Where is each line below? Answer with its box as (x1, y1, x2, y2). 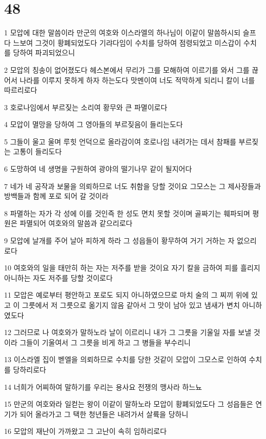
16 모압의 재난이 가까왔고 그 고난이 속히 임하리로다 (4, 426, 167, 436)
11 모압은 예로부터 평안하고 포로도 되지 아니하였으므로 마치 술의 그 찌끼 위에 (4, 289, 249, 300)
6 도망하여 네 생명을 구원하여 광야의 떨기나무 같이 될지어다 (4, 163, 192, 174)
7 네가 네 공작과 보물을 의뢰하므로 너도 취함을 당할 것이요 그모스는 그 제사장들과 (4, 180, 261, 191)
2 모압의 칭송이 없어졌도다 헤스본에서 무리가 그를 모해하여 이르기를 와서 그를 (4, 64, 250, 75)
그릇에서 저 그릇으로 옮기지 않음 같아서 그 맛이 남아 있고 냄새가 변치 (22, 300, 240, 310)
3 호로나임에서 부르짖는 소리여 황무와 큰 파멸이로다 (4, 101, 168, 112)
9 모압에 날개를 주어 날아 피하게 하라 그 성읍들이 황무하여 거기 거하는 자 (4, 235, 235, 246)
